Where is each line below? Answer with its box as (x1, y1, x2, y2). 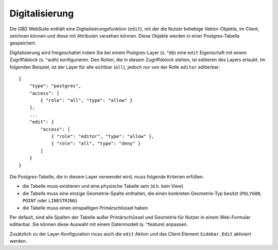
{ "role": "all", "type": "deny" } (51, 140, 141, 147)
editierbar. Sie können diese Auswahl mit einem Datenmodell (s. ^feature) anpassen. (9, 221, 188, 227)
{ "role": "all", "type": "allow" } (40, 98, 133, 103)
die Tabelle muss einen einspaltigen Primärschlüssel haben (22, 205, 148, 211)
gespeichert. (9, 40, 37, 46)
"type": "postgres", (29, 83, 81, 89)
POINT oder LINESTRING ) (22, 198, 77, 204)
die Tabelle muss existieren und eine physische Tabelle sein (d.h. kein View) (22, 183, 184, 189)
